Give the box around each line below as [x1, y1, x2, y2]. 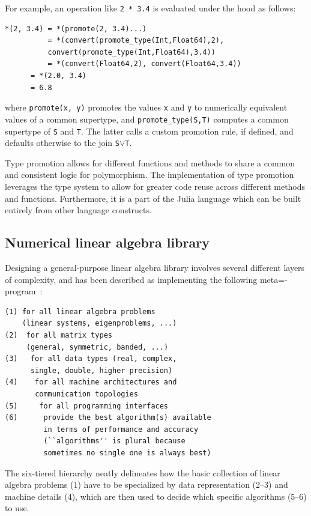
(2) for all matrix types [5, 330, 112, 339]
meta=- [259, 273, 288, 285]
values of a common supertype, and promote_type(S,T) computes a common [5, 112, 289, 125]
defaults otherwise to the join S [5, 136, 119, 149]
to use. [5, 502, 29, 514]
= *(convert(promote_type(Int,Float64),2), [47, 36, 225, 45]
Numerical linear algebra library [5, 233, 210, 252]
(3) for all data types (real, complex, [5, 354, 177, 363]
